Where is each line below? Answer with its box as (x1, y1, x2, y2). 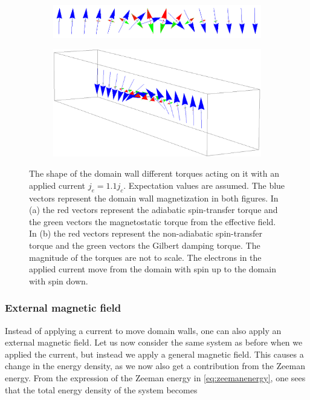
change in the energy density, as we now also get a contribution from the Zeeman (5, 359, 305, 372)
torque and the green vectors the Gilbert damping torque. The (29, 239, 260, 251)
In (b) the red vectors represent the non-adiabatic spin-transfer (29, 227, 262, 240)
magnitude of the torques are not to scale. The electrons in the (29, 251, 262, 263)
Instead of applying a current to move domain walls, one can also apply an (5, 324, 282, 336)
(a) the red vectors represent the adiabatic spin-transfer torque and (29, 203, 278, 216)
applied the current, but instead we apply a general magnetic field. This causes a (5, 347, 304, 360)
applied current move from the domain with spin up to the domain (29, 263, 276, 275)
